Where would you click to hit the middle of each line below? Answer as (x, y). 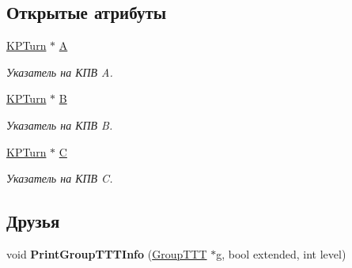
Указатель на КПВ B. (60, 125)
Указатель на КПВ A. (60, 72)
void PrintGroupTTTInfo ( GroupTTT (107, 253)
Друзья (33, 221)
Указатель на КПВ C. (60, 178)
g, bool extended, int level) (281, 253)
